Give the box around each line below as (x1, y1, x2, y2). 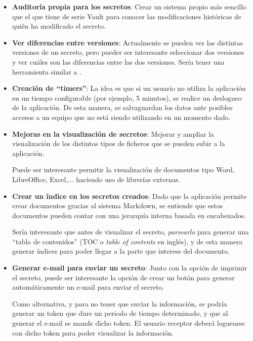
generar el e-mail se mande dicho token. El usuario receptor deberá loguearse (12, 318, 245, 328)
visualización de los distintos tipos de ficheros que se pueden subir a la (12, 138, 225, 149)
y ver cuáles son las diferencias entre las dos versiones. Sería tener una (12, 56, 225, 67)
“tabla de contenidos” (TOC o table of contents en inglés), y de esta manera (12, 236, 243, 246)
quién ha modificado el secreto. (12, 21, 106, 31)
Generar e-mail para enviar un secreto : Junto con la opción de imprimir (12, 263, 248, 273)
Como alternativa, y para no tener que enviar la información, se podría (12, 298, 227, 308)
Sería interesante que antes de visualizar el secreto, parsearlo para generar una (12, 227, 249, 237)
